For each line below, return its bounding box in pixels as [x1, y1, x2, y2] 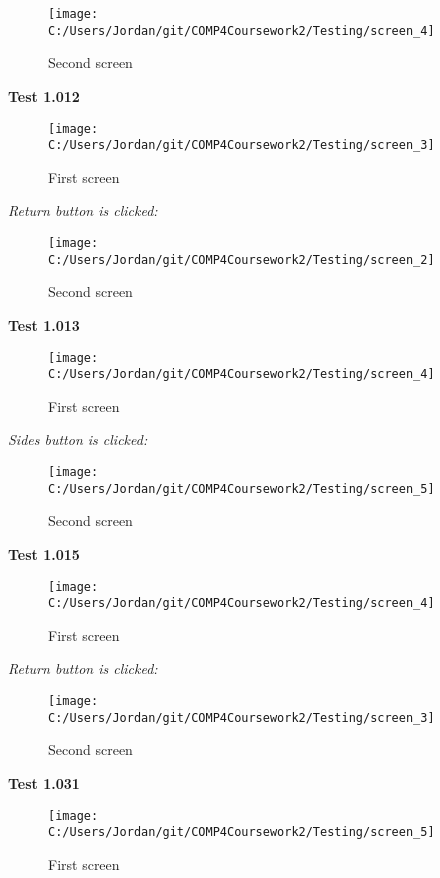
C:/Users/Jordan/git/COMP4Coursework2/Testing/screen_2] [48, 252, 435, 267]
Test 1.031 [8, 772, 80, 793]
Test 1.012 [8, 85, 80, 106]
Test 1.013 [8, 314, 80, 335]
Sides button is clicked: [8, 429, 148, 450]
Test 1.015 [8, 543, 80, 564]
